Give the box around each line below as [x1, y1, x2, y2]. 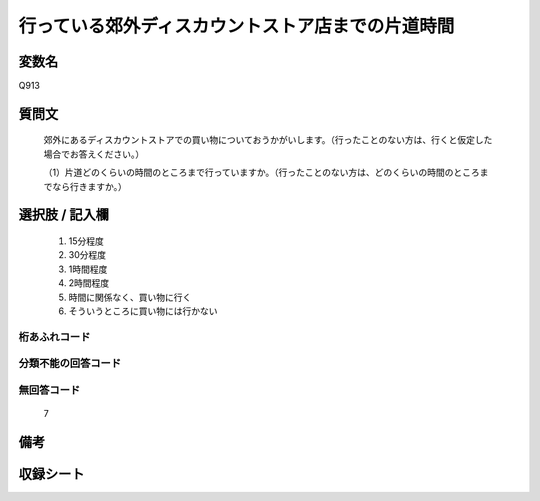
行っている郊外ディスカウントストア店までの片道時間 [18, 15, 455, 37]
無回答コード [18, 383, 81, 397]
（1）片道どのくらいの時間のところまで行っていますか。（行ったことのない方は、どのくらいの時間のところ [43, 166, 480, 179]
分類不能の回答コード [18, 356, 122, 370]
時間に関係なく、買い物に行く [68, 291, 192, 303]
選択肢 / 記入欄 [18, 206, 110, 224]
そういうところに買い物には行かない [68, 305, 218, 317]
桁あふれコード [18, 330, 91, 344]
